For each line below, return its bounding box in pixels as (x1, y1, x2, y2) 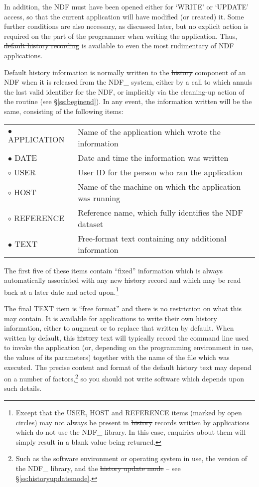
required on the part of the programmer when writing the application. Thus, (4, 30, 238, 41)
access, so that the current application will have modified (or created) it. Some (4, 11, 244, 21)
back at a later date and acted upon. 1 (4, 285, 119, 297)
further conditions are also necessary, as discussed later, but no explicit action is (4, 21, 249, 31)
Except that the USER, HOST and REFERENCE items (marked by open (15, 407, 242, 417)
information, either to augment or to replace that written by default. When (4, 323, 234, 333)
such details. (4, 383, 42, 393)
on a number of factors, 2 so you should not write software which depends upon (4, 372, 245, 383)
